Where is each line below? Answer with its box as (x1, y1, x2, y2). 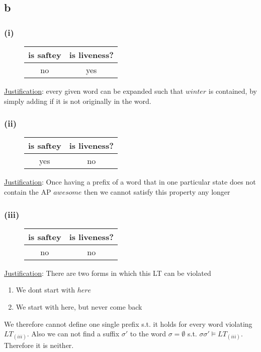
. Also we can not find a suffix (27, 328, 120, 339)
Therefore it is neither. (4, 340, 74, 350)
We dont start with (16, 284, 75, 295)
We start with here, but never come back (16, 302, 142, 312)
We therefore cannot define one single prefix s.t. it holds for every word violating (4, 318, 252, 329)
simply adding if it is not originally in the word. (4, 95, 151, 106)
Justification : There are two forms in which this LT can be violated (4, 267, 211, 278)
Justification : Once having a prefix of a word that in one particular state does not (4, 177, 256, 187)
